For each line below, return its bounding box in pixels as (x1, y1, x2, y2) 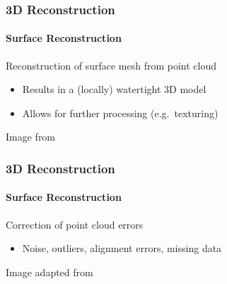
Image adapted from (6, 264, 93, 279)
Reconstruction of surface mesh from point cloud (6, 58, 217, 72)
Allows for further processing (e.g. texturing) (22, 105, 219, 120)
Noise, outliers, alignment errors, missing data (22, 241, 222, 256)
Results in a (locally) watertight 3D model (22, 82, 206, 97)
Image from (6, 129, 56, 144)
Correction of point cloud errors (6, 217, 144, 231)
